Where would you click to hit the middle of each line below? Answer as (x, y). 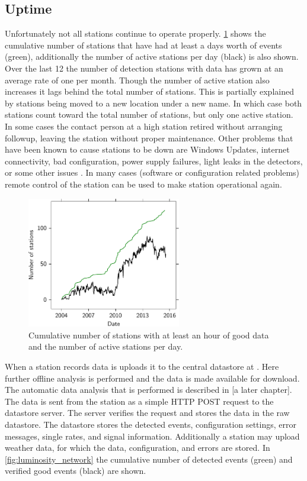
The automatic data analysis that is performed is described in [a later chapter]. (148, 390)
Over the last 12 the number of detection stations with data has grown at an (144, 68)
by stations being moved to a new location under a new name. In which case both (153, 103)
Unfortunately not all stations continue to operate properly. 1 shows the (135, 33)
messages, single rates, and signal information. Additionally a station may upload (152, 436)
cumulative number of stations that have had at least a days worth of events (143, 45)
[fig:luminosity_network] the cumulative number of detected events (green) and (149, 459)
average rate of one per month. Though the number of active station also (137, 80)
